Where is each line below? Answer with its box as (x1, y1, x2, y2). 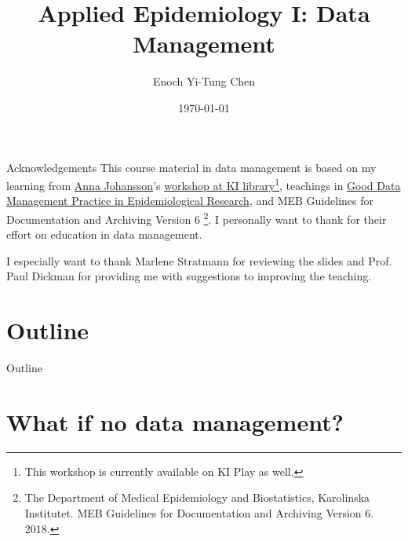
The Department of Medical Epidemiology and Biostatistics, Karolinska (24, 489, 370, 506)
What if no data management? (6, 405, 344, 437)
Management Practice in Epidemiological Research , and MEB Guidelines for (6, 192, 374, 209)
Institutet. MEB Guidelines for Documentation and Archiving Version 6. (24, 505, 374, 521)
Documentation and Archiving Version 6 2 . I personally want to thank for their (6, 208, 387, 227)
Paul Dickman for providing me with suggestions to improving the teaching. (6, 268, 372, 284)
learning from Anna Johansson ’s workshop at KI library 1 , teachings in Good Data (6, 175, 401, 193)
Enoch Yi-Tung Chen (152, 73, 256, 90)
